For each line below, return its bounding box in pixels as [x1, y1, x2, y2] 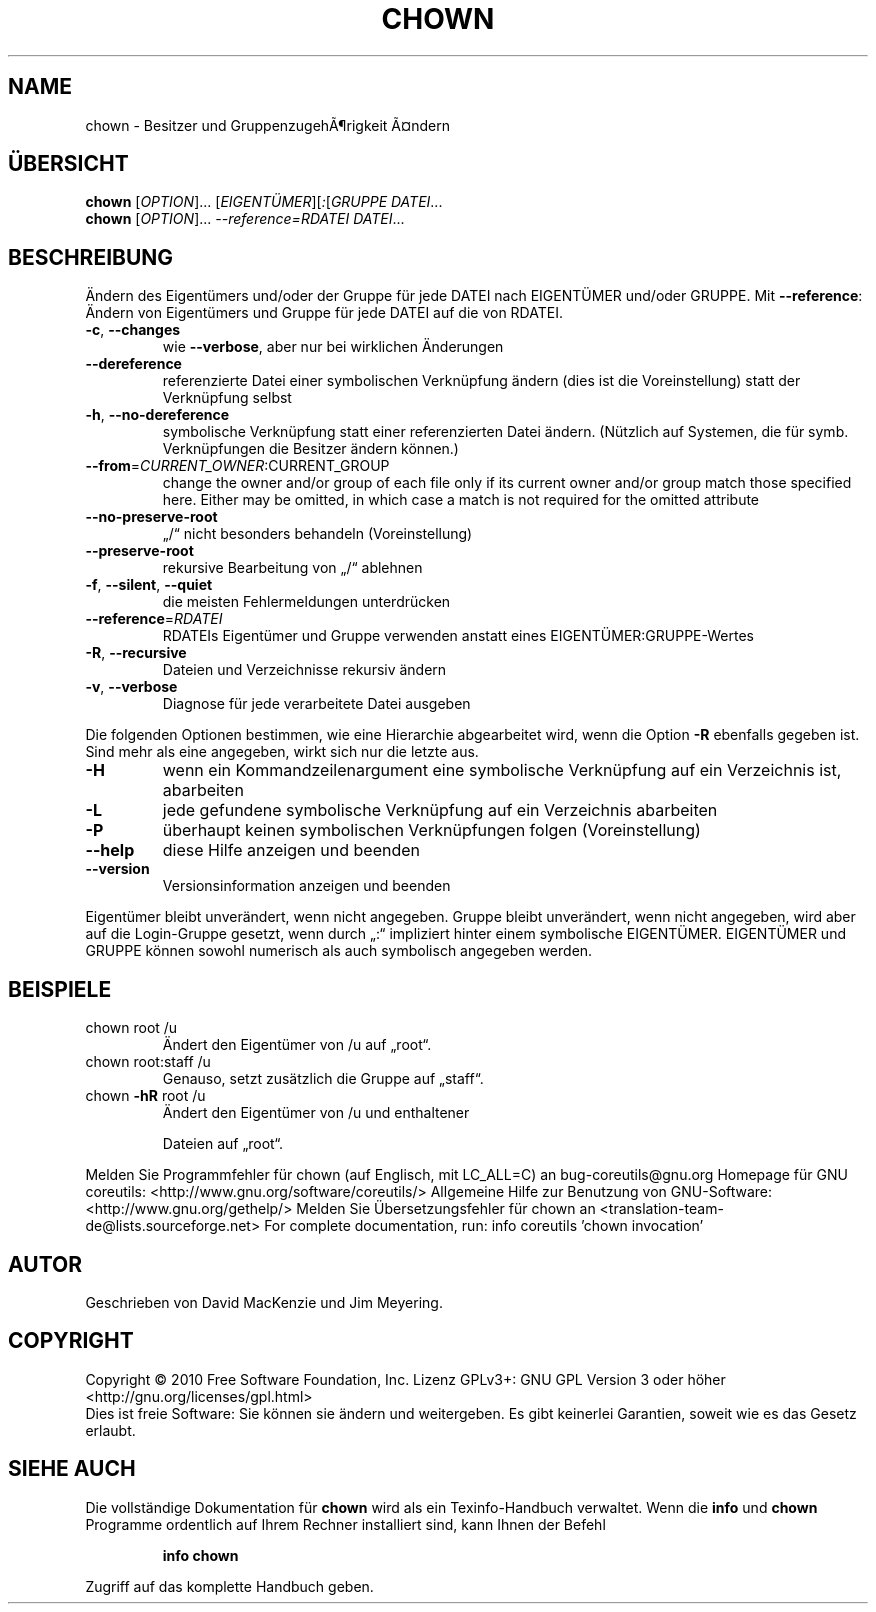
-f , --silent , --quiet [85, 576, 213, 594]
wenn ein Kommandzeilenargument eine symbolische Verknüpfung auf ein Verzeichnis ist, [162, 760, 842, 781]
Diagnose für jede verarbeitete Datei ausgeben [162, 695, 471, 713]
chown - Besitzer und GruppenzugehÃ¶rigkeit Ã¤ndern [85, 116, 450, 134]
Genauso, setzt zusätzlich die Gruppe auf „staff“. [162, 1070, 484, 1088]
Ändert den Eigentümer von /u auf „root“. [162, 1036, 432, 1054]
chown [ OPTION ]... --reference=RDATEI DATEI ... [85, 210, 405, 228]
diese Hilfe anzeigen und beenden [162, 840, 421, 861]
